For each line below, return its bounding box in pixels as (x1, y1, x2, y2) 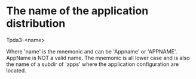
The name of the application (6, 4, 149, 18)
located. (6, 67, 26, 74)
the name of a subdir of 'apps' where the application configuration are (6, 61, 179, 68)
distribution (6, 17, 66, 30)
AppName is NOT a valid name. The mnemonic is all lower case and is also (6, 54, 190, 61)
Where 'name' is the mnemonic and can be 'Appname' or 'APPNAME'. (6, 48, 177, 55)
